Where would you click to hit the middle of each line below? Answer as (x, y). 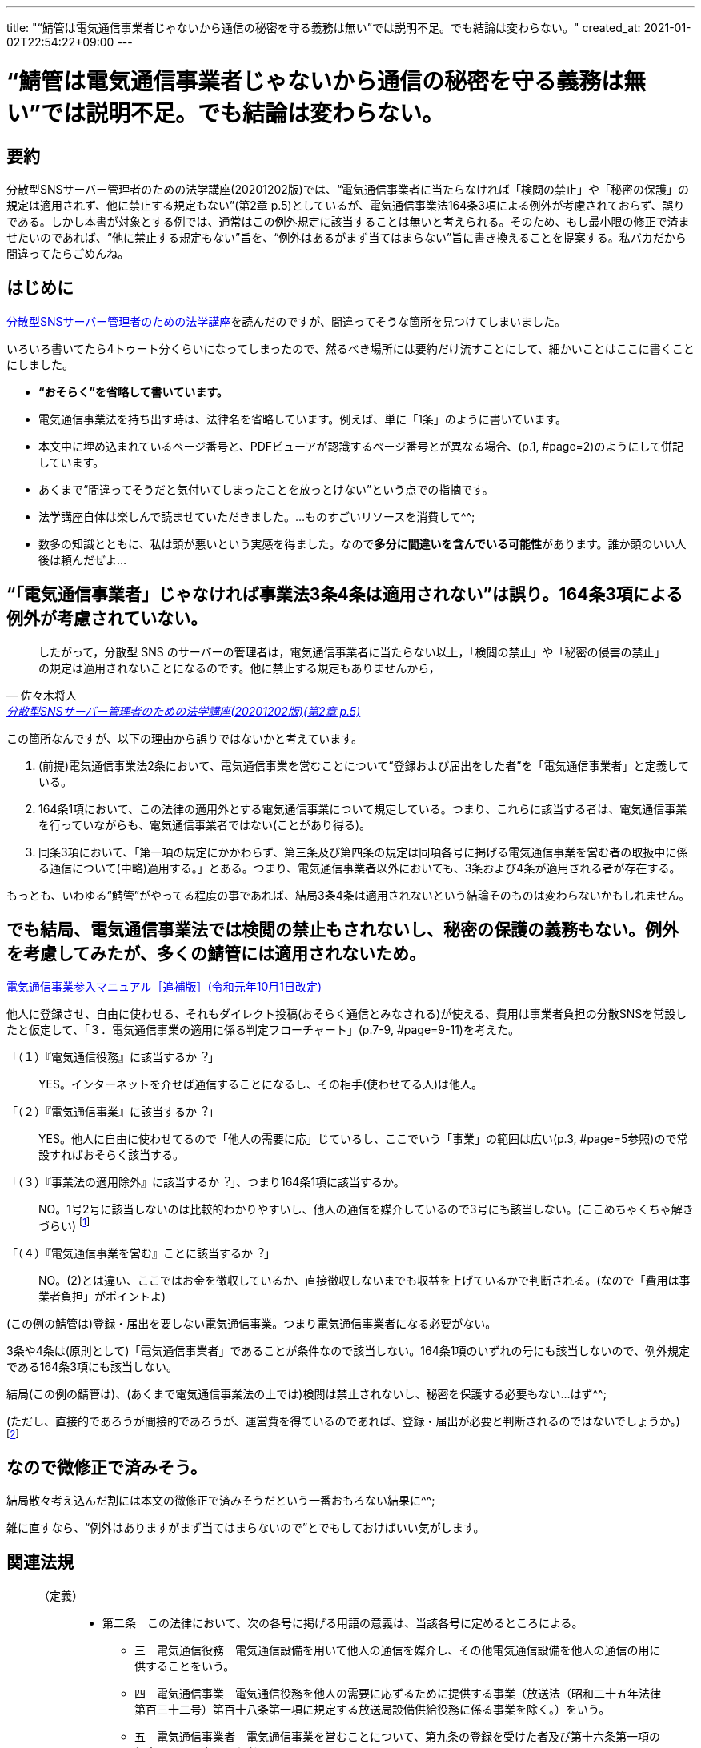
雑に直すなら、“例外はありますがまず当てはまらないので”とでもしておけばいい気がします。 (246, 1527)
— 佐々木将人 (42, 695)
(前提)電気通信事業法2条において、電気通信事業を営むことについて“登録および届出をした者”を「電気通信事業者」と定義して (364, 765)
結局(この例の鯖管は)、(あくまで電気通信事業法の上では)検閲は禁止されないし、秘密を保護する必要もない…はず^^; (306, 1394)
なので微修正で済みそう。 (107, 1467)
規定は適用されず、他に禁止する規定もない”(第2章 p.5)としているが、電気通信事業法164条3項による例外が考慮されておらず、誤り (346, 205)
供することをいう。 (185, 1666)
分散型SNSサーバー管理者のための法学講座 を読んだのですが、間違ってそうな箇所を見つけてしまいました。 (286, 321)
